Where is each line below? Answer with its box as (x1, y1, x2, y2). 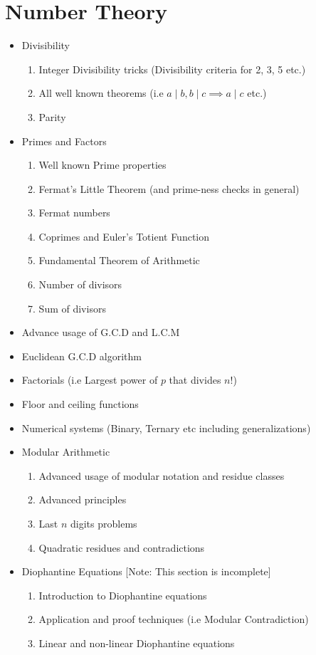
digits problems (70, 516, 137, 530)
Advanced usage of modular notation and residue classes (38, 468, 285, 483)
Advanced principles (38, 492, 127, 507)
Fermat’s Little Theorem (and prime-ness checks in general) (38, 181, 300, 196)
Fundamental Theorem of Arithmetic (38, 253, 200, 268)
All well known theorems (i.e (38, 85, 164, 100)
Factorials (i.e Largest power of (21, 372, 158, 387)
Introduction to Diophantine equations (38, 587, 207, 602)
